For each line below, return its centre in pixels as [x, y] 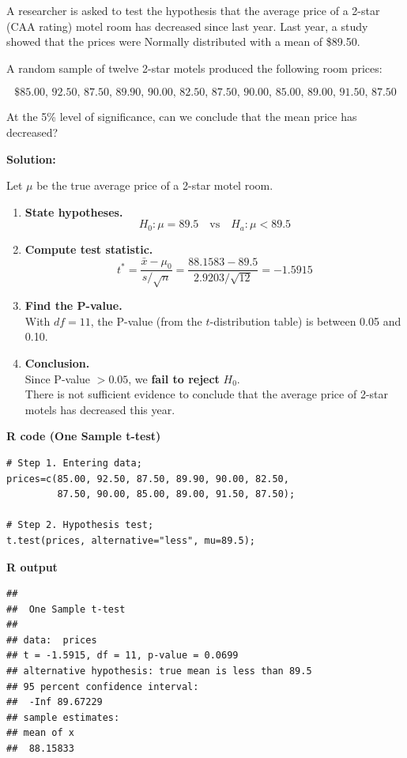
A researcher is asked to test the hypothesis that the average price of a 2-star [193, 10]
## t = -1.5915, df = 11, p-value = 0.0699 [122, 656]
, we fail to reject [174, 378]
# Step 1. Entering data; [74, 463]
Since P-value [58, 378]
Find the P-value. [73, 305]
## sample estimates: [63, 717]
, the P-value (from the [146, 321]
